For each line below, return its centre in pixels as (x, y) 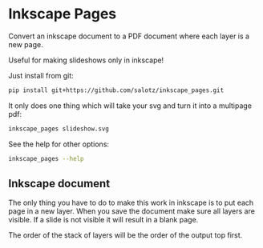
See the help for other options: (59, 144)
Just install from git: (41, 75)
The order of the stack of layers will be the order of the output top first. (125, 235)
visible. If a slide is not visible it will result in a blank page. (103, 220)
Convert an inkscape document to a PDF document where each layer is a (129, 36)
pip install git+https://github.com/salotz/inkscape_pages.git (116, 90)
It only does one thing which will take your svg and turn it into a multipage (130, 106)
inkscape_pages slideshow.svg (59, 129)
